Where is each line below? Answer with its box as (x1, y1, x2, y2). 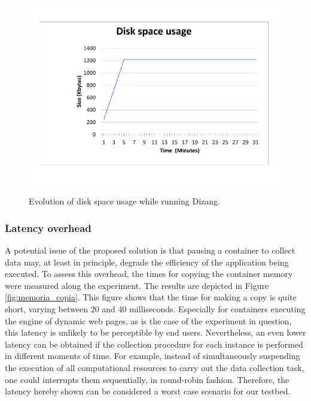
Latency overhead (5, 220, 92, 235)
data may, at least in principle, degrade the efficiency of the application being (5, 255, 289, 268)
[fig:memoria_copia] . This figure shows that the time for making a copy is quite (5, 291, 297, 303)
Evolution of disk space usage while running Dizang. (29, 195, 220, 207)
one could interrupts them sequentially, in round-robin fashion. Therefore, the (5, 373, 289, 385)
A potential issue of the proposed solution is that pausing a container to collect (5, 244, 295, 257)
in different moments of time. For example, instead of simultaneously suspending (5, 349, 300, 362)
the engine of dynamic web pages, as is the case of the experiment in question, (5, 314, 292, 327)
